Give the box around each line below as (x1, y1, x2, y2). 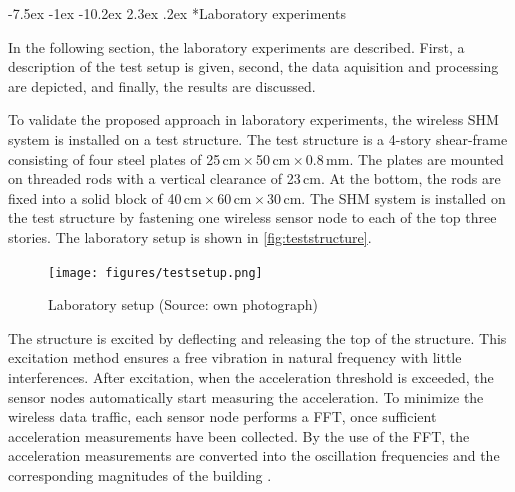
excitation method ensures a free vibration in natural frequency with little (8, 347, 462, 368)
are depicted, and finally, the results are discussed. (8, 75, 316, 96)
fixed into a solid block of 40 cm (8, 187, 202, 208)
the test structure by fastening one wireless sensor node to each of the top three (8, 207, 497, 228)
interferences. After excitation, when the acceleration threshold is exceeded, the (8, 366, 494, 387)
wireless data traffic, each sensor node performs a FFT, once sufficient (8, 406, 437, 427)
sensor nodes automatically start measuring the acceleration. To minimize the (8, 386, 484, 407)
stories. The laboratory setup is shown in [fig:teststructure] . (8, 226, 372, 247)
